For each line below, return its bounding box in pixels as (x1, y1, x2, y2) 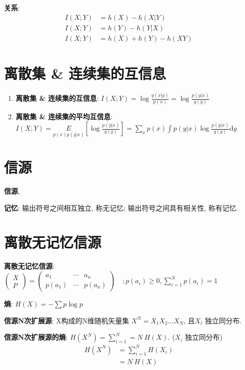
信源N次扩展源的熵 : (4, 332, 68, 342)
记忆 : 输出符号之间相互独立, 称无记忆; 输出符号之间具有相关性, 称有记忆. (4, 202, 239, 213)
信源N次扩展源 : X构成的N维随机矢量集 (4, 315, 129, 325)
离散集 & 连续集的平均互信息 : (15, 111, 113, 122)
